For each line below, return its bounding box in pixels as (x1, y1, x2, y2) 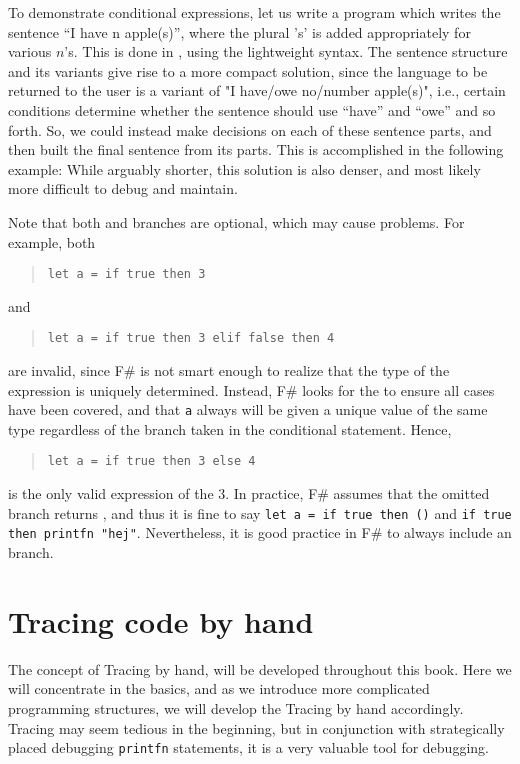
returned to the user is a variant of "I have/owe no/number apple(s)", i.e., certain (8, 80, 506, 101)
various (8, 41, 52, 62)
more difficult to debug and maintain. (8, 178, 238, 199)
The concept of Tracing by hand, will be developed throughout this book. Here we (8, 658, 512, 679)
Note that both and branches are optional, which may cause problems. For (8, 211, 465, 232)
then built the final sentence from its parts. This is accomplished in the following (8, 139, 504, 160)
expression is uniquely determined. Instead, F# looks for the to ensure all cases (8, 379, 495, 400)
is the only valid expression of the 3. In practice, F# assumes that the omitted (8, 483, 490, 504)
